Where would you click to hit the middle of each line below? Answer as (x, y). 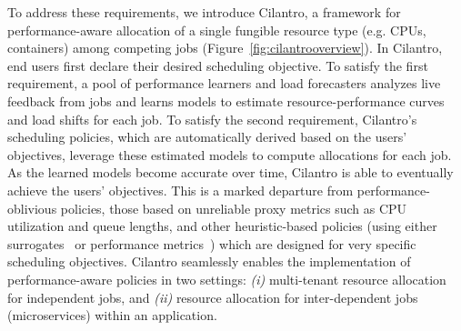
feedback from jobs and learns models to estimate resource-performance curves (226, 100)
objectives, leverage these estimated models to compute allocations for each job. (230, 154)
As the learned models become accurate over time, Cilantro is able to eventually (230, 172)
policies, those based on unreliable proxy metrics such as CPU (234, 208)
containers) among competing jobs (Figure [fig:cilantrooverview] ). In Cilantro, (225, 48)
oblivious (32, 208)
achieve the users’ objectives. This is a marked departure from (180, 190)
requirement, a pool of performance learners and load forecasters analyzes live (224, 83)
